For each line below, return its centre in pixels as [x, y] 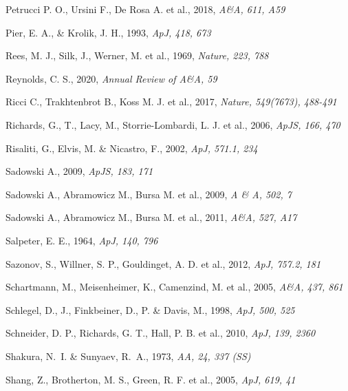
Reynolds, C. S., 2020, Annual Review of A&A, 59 [111, 78]
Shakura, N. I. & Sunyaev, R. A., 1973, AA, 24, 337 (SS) [128, 356]
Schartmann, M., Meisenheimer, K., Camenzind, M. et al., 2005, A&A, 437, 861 [174, 287]
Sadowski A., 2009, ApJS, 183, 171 [79, 171]
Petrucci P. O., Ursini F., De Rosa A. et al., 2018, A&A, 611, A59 [145, 9]
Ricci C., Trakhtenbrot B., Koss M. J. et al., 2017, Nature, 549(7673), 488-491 [171, 102]
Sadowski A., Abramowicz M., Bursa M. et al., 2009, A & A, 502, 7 [149, 194]
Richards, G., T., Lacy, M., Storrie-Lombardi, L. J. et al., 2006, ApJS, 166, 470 [173, 124]
